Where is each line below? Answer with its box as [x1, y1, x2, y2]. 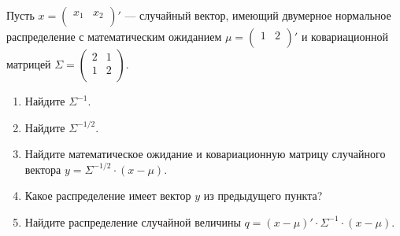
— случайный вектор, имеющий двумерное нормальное [124, 7, 391, 23]
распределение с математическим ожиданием [6, 28, 222, 44]
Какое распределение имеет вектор [24, 187, 191, 204]
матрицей [6, 56, 51, 72]
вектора [24, 160, 61, 177]
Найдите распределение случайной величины [24, 213, 241, 230]
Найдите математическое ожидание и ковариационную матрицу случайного [24, 146, 386, 162]
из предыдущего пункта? [203, 187, 323, 204]
